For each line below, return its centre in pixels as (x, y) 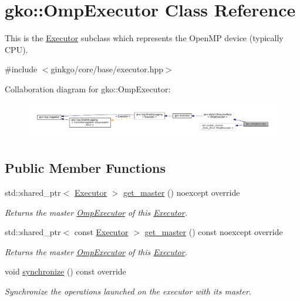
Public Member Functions (85, 168)
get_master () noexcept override (181, 192)
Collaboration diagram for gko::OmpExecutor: (88, 88)
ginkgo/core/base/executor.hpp (107, 69)
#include (21, 69)
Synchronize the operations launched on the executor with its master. (128, 291)
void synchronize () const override (65, 271)
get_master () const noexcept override (214, 232)
